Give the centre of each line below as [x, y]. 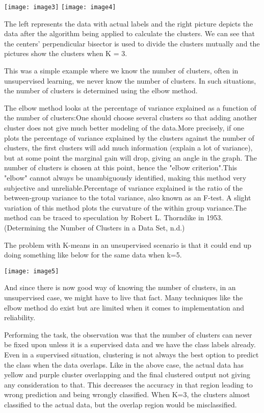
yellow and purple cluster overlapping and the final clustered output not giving [127, 375]
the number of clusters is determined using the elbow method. [101, 91]
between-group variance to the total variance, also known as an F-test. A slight [128, 198]
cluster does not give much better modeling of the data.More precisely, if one [124, 127]
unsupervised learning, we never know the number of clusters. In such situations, [130, 80]
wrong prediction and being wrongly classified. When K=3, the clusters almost [127, 394]
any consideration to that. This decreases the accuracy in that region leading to [128, 384]
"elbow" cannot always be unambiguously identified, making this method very [125, 177]
